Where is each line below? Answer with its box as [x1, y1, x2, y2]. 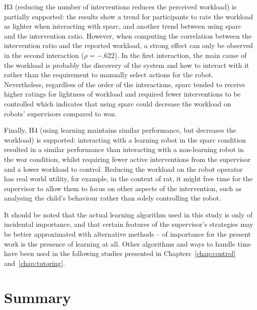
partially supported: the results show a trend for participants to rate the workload [4, 11, 253, 21]
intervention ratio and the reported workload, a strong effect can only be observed [4, 40, 253, 51]
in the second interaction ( [4, 50, 84, 60]
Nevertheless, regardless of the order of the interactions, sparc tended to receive [4, 79, 245, 89]
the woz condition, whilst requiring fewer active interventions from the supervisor [4, 154, 251, 164]
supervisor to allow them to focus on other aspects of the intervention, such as [4, 183, 242, 193]
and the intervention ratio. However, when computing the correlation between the [4, 30, 252, 41]
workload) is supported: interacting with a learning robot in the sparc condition [4, 134, 246, 145]
